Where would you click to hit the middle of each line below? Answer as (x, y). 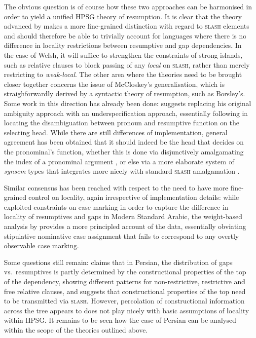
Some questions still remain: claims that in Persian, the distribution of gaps (118, 262)
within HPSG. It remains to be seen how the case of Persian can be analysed (120, 320)
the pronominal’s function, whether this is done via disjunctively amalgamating (124, 151)
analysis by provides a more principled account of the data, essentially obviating (125, 226)
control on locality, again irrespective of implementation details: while (134, 197)
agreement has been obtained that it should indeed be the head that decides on (124, 142)
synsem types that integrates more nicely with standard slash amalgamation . (122, 171)
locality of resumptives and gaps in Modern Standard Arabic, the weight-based (123, 216)
